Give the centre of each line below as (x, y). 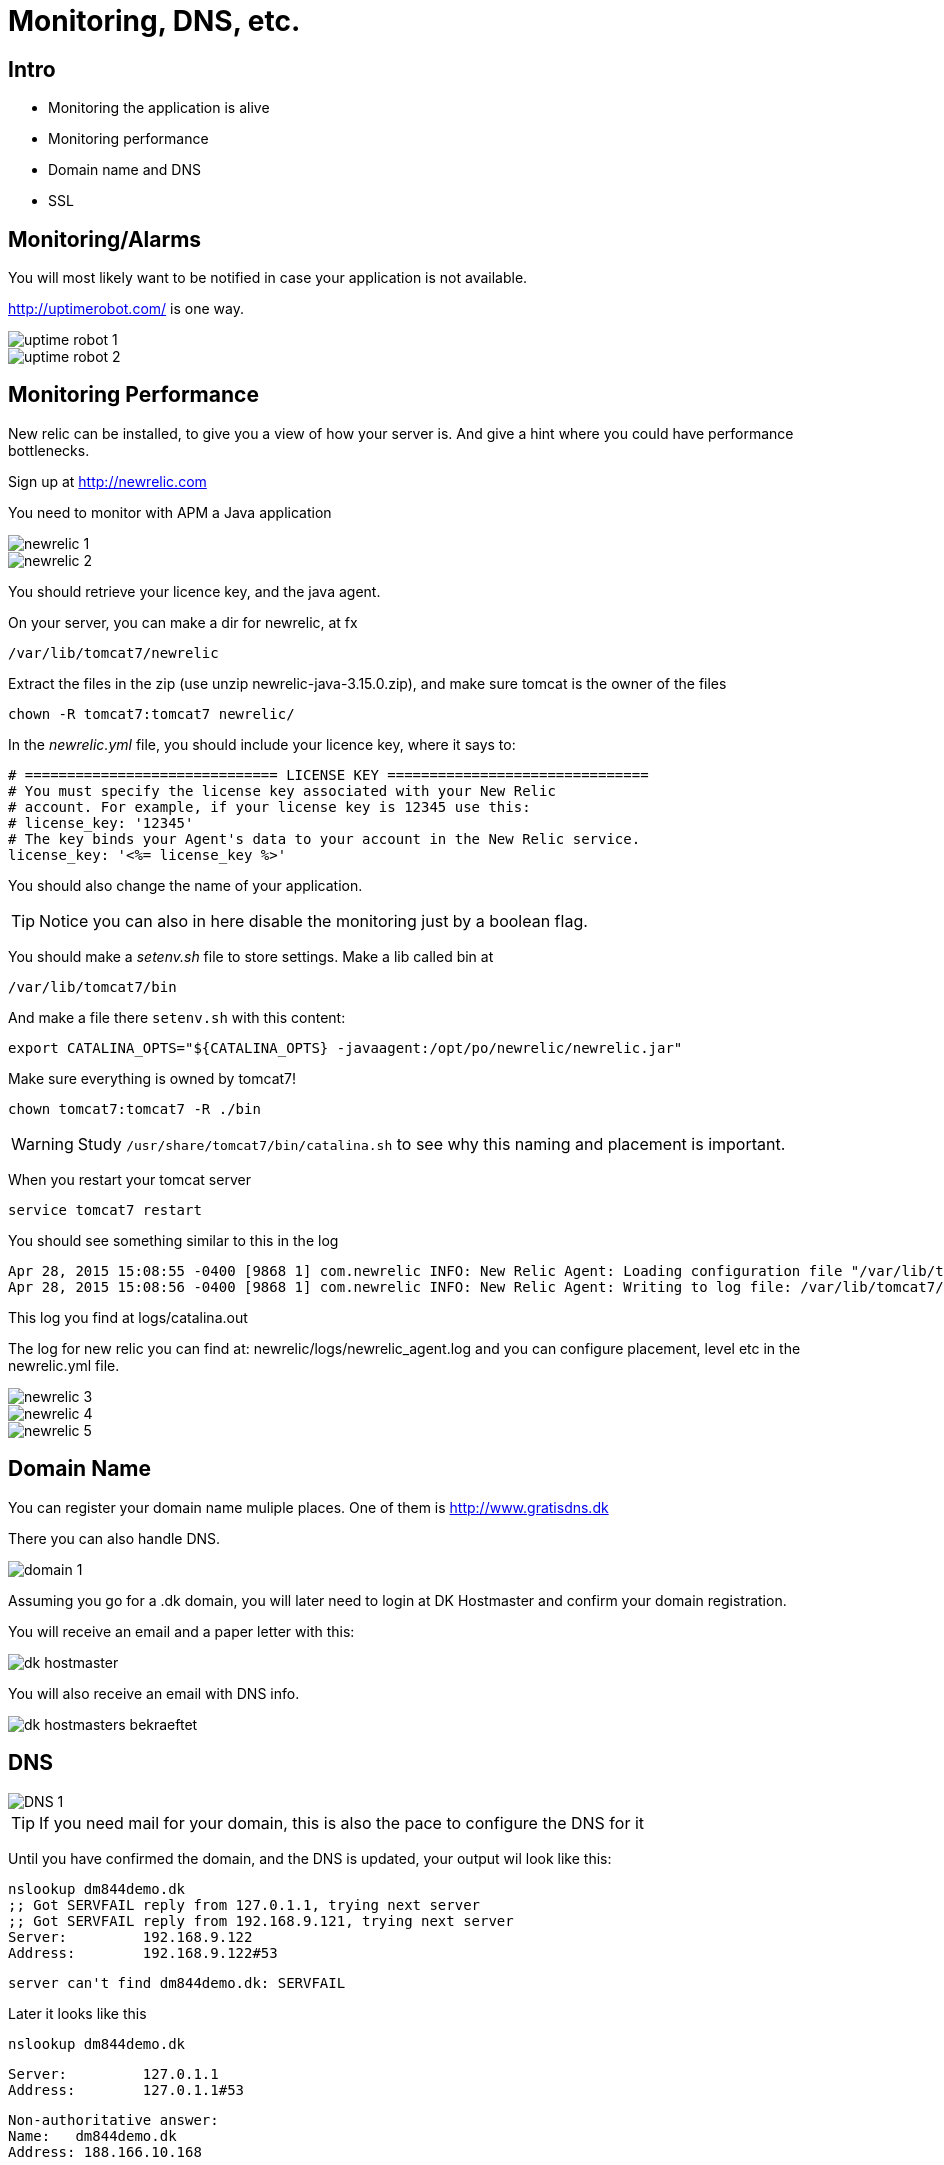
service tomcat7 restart (105, 1209)
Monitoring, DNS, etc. (154, 21)
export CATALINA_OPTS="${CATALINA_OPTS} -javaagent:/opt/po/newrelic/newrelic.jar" (345, 1047)
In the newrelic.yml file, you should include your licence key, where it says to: (262, 744)
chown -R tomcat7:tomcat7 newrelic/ (151, 713)
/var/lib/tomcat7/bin (92, 986)
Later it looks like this (77, 2013)
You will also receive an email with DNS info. (154, 1693)
